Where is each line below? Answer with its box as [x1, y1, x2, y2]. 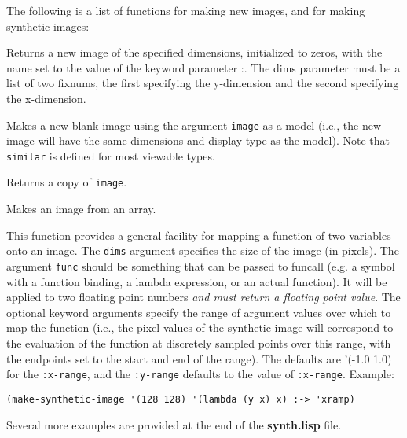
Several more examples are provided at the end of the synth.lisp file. [6, 416, 342, 432]
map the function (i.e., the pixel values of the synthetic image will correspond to [6, 319, 394, 336]
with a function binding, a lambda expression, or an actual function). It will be [6, 273, 387, 289]
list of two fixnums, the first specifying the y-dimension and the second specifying [6, 75, 399, 91]
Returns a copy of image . [6, 174, 127, 190]
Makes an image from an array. [6, 201, 156, 217]
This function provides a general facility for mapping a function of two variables [6, 226, 391, 243]
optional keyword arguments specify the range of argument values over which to [6, 304, 391, 320]
